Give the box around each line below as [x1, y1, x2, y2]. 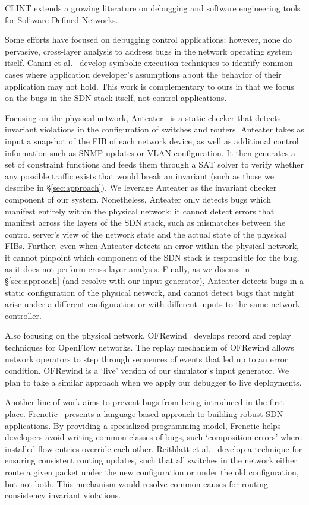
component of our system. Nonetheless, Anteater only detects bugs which [5, 192, 272, 205]
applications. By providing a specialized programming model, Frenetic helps [5, 419, 281, 431]
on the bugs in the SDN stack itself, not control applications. [5, 91, 227, 104]
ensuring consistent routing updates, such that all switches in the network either [5, 454, 297, 466]
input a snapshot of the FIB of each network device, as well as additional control [5, 134, 299, 147]
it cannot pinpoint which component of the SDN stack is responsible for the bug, [5, 251, 299, 263]
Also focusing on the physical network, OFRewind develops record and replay [5, 329, 291, 342]
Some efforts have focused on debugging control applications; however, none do [5, 33, 292, 46]
